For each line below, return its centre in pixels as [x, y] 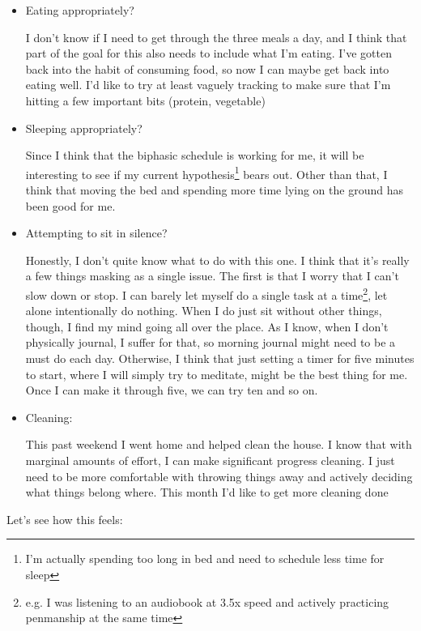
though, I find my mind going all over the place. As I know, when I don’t [207, 326]
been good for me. [70, 205]
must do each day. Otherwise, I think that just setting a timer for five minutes [220, 358]
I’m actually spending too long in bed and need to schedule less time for [205, 559]
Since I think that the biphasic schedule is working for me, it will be [195, 155]
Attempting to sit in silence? [96, 233]
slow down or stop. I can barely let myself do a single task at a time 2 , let [206, 293]
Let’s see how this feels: [65, 519]
